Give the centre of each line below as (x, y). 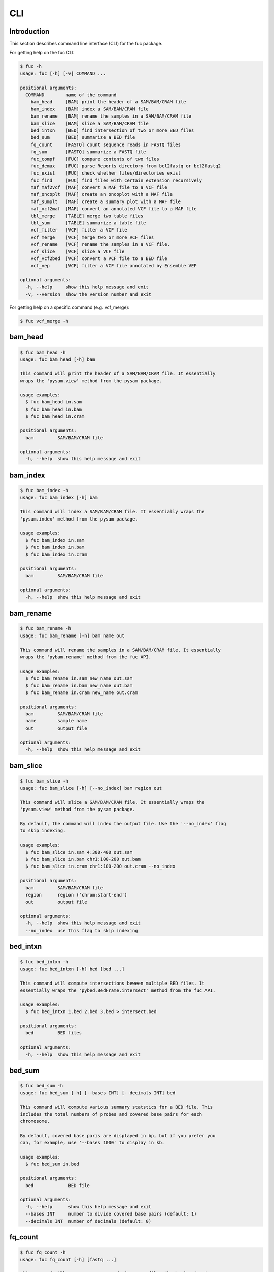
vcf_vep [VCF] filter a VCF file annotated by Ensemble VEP (114, 266)
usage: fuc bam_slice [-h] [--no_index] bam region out (91, 788)
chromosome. (35, 1121)
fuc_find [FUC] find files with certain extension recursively (116, 180)
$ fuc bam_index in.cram (56, 554)
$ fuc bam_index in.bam (55, 547)
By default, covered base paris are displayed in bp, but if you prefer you (118, 1135)
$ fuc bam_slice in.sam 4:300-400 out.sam (79, 852)
